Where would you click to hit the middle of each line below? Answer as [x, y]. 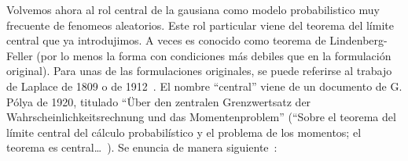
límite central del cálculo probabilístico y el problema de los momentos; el [184, 132]
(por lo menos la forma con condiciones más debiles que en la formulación [214, 55]
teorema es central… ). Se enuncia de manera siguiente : [142, 147]
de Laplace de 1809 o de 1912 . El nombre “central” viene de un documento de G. [204, 86]
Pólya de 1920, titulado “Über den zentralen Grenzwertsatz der [159, 101]
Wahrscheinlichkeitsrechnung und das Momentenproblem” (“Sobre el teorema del [201, 117]
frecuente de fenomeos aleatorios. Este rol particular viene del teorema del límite [200, 25]
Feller [20, 55]
